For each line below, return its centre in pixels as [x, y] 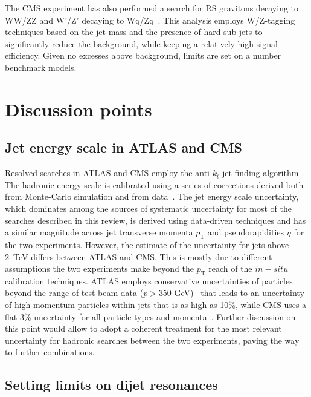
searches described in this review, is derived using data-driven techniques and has [155, 220]
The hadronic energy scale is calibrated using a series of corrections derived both [154, 184]
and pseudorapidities [246, 232]
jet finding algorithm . [264, 173]
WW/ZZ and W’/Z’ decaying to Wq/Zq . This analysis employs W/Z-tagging [150, 20]
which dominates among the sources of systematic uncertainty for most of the [148, 208]
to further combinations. [50, 352]
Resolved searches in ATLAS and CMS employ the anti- [109, 173]
